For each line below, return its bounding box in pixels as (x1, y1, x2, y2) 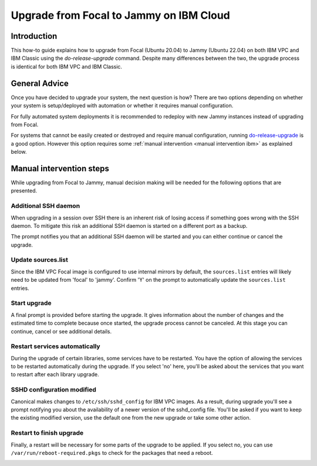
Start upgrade (11, 299, 52, 308)
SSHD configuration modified (11, 386, 97, 394)
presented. (11, 187, 38, 194)
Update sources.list (11, 256, 69, 264)
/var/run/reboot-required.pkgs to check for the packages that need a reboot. (11, 449, 214, 456)
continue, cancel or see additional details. (11, 327, 112, 335)
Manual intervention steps (11, 163, 110, 173)
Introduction (11, 31, 58, 41)
